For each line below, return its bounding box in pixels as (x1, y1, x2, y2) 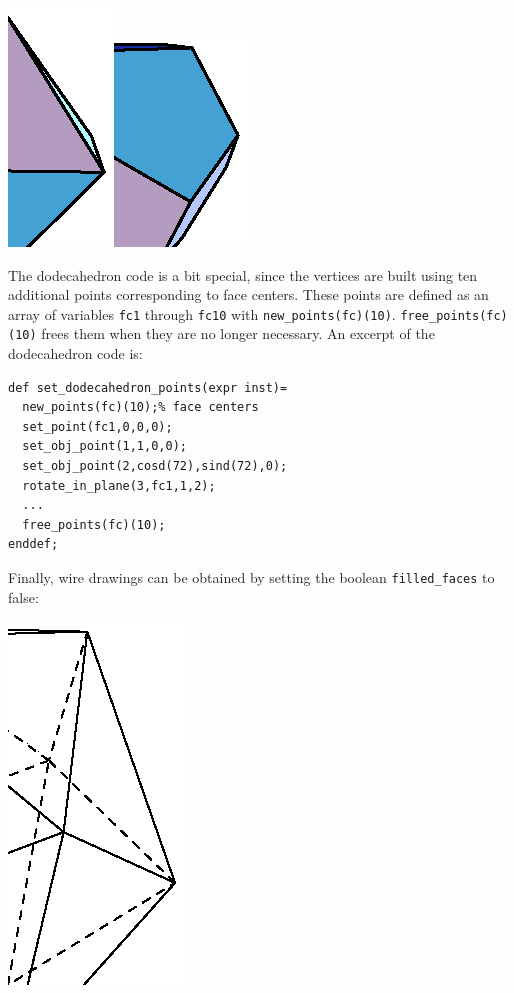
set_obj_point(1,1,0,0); (22, 439, 187, 454)
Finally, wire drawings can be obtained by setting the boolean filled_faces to (8, 567, 495, 588)
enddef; (8, 537, 59, 552)
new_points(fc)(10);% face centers (22, 400, 259, 415)
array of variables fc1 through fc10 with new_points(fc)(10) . (8, 303, 396, 324)
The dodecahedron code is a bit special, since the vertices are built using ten (8, 264, 478, 285)
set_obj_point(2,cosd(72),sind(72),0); (22, 459, 288, 474)
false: (8, 586, 39, 607)
